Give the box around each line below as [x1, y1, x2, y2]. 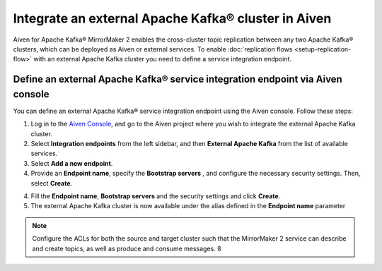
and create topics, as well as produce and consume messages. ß [32, 244, 222, 253]
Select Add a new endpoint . [30, 159, 113, 167]
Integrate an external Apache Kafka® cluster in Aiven [13, 11, 332, 26]
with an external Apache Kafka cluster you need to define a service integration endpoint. [33, 55, 292, 64]
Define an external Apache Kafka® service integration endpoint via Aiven [13, 73, 342, 85]
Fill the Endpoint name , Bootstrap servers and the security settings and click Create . [30, 191, 281, 200]
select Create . [30, 179, 73, 187]
